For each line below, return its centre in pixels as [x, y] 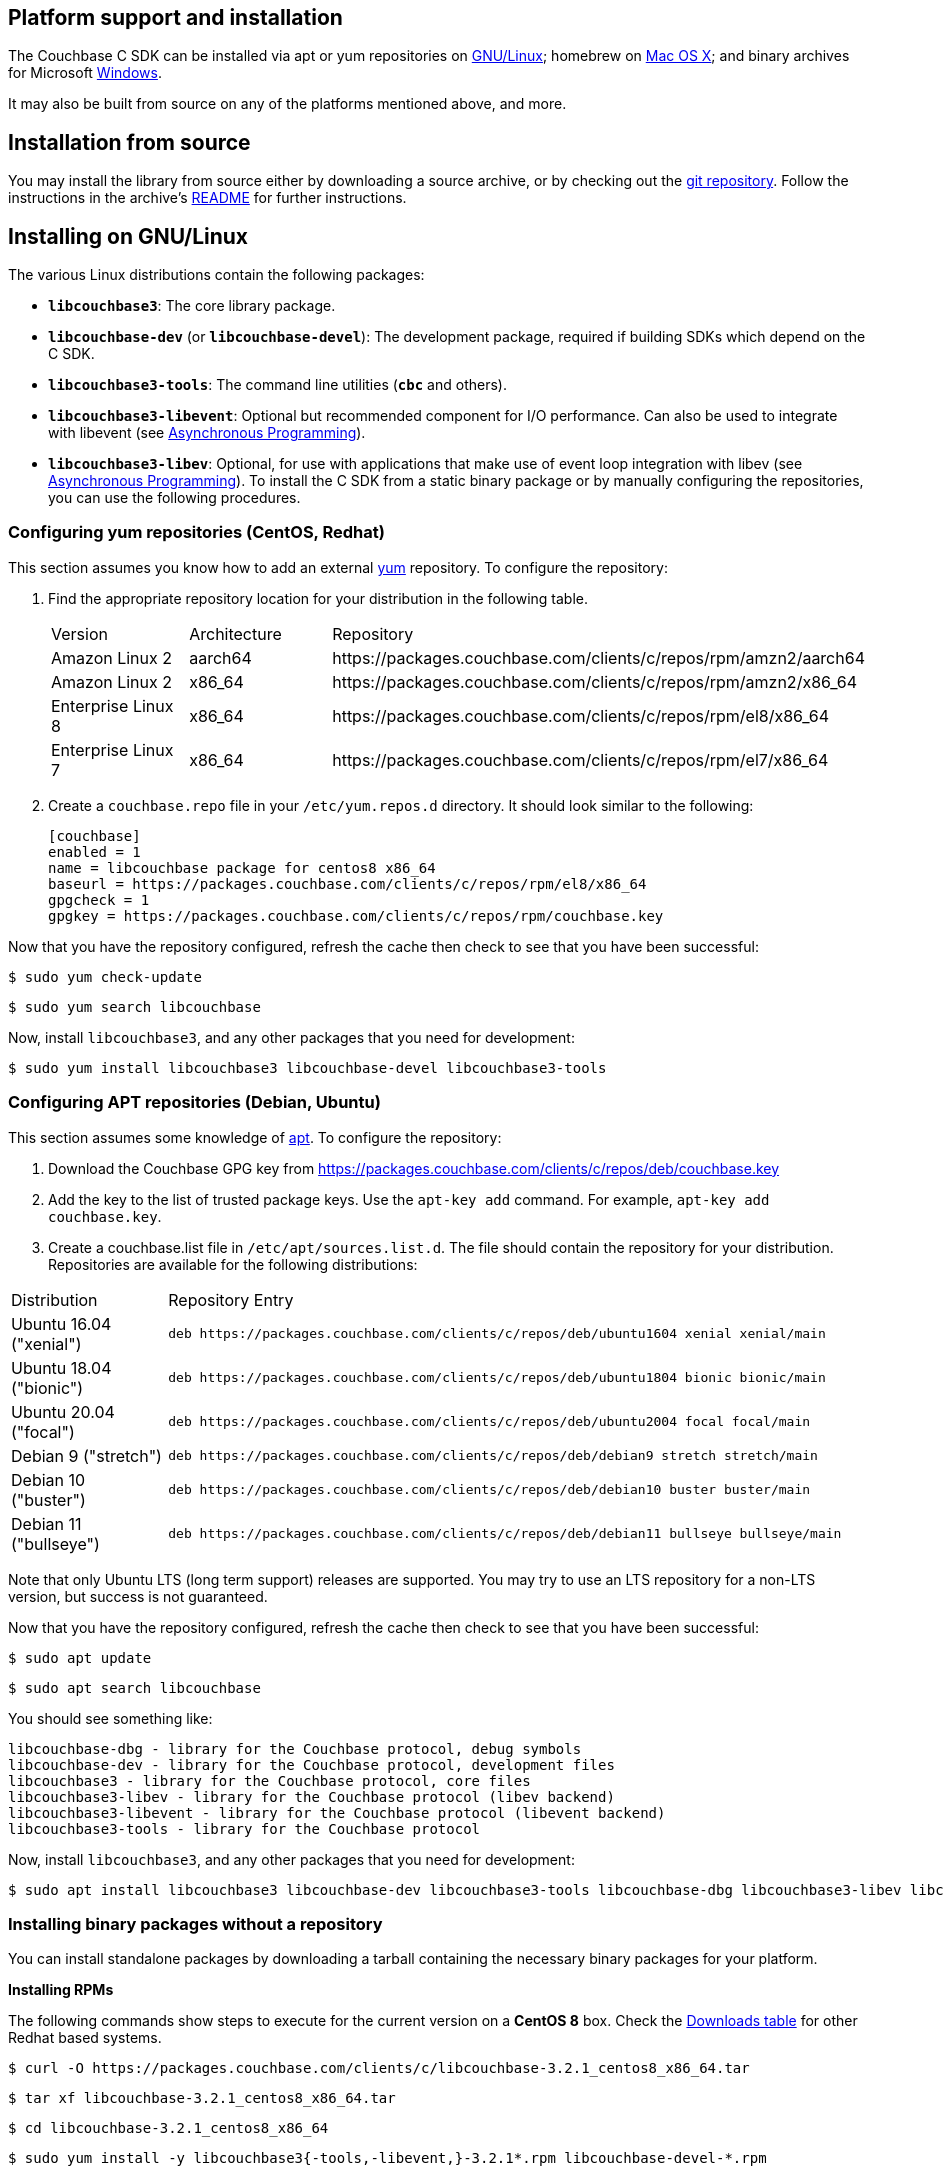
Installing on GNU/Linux [128, 236]
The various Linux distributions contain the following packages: [216, 275]
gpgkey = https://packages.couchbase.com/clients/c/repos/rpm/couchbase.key [356, 915]
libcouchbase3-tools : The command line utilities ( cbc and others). [277, 385]
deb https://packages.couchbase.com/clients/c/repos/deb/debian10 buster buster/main [489, 1490]
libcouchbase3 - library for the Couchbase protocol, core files [269, 1780]
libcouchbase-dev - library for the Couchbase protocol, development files [311, 1764]
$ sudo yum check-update [105, 976]
